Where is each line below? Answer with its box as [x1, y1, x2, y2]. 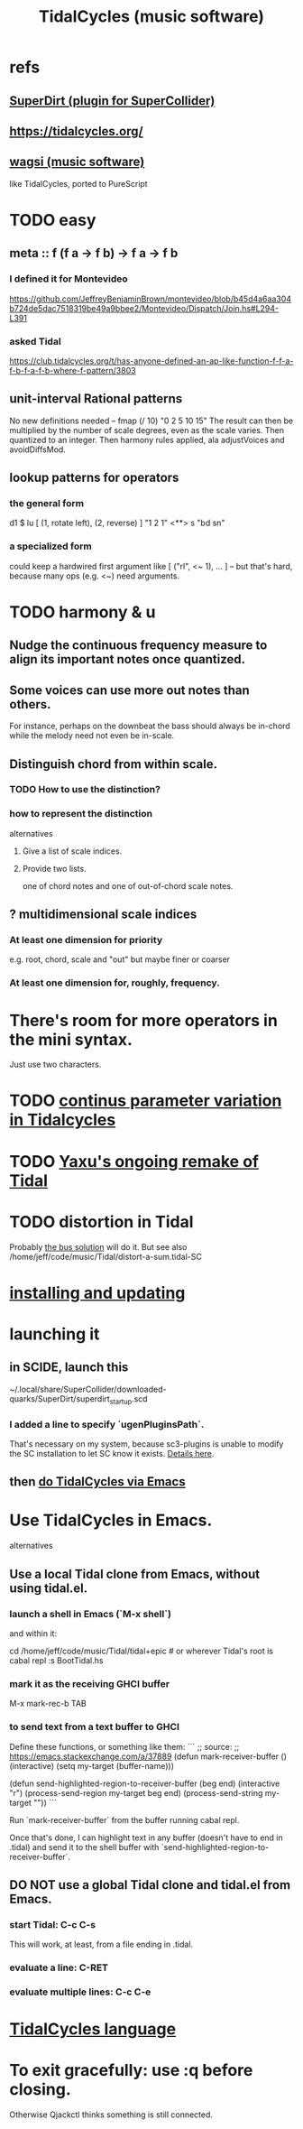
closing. [9, 2079, 71, 2100]
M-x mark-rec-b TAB [9, 1699, 87, 1709]
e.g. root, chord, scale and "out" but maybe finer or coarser [9, 954, 231, 965]
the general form [9, 497, 84, 510]
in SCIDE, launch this [9, 1360, 129, 1375]
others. [9, 697, 51, 712]
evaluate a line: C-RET [9, 1961, 109, 1974]
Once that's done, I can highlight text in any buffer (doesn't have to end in [9, 1832, 284, 1843]
